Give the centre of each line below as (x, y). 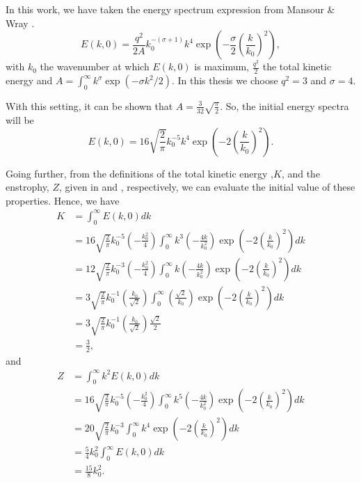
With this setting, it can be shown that (89, 105)
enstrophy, (27, 187)
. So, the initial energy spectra (284, 105)
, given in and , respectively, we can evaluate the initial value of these (207, 187)
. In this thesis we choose (225, 80)
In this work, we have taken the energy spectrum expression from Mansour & (170, 9)
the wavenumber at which (95, 66)
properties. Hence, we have (63, 200)
